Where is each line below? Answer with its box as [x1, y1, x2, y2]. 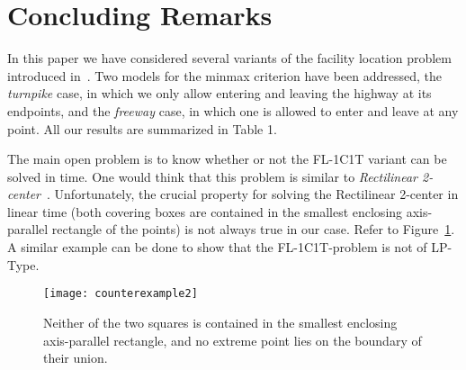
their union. [43, 348, 108, 367]
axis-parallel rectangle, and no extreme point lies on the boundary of [43, 330, 422, 349]
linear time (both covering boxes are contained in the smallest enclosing [7, 202, 403, 221]
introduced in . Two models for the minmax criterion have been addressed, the [7, 66, 443, 85]
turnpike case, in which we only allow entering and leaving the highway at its [7, 84, 432, 103]
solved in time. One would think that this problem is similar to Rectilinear [7, 167, 417, 185]
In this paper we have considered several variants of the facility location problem [7, 49, 452, 68]
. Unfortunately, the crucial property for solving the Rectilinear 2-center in [47, 185, 459, 203]
